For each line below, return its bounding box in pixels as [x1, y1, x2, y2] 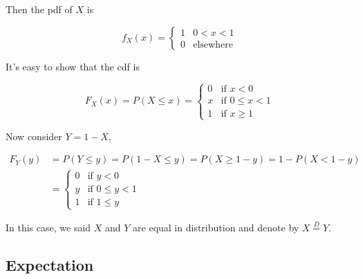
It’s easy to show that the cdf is [6, 59, 140, 73]
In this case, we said [6, 220, 91, 235]
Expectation [6, 254, 94, 276]
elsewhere [193, 39, 233, 50]
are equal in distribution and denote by [133, 220, 299, 235]
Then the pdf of [6, 2, 73, 16]
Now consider [6, 128, 62, 143]
